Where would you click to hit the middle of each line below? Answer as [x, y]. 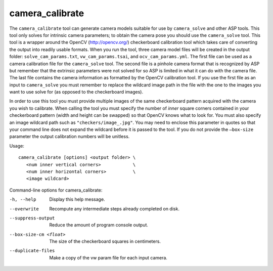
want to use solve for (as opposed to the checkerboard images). [76, 92]
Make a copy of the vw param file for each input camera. [108, 257]
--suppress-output [32, 218]
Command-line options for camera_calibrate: [56, 190]
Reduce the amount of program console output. [99, 225]
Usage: [17, 146]
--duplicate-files [32, 251]
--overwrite [24, 209]
